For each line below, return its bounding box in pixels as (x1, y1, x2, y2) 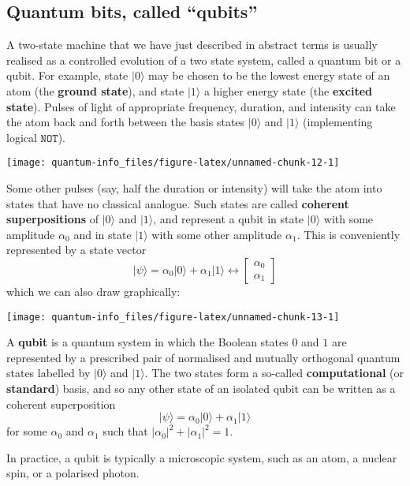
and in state (73, 226, 132, 242)
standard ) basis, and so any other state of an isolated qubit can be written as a (6, 380, 396, 397)
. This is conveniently (296, 226, 401, 242)
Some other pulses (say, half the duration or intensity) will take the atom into (6, 180, 382, 196)
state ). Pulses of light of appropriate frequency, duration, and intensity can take (6, 98, 396, 114)
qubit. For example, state (6, 67, 129, 84)
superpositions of (6, 211, 99, 227)
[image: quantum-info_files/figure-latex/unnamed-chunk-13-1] (6, 311, 340, 323)
